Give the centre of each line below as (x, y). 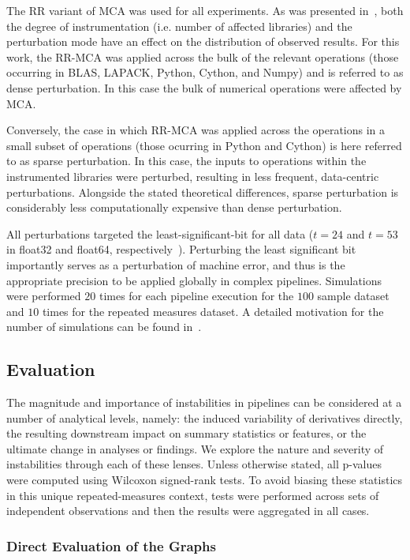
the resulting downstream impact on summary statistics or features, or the (186, 433)
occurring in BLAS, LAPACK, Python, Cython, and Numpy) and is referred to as (205, 72)
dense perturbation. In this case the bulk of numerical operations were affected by (204, 87)
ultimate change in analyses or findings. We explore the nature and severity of (195, 448)
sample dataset (353, 296)
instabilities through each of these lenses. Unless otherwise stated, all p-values (194, 464)
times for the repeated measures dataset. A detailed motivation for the (213, 311)
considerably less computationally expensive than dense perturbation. (174, 207)
